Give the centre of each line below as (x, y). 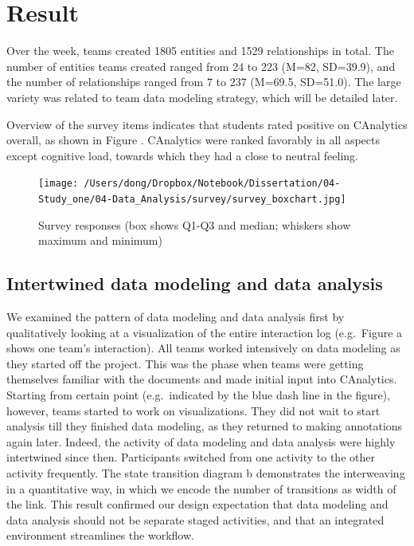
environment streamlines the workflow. (100, 535)
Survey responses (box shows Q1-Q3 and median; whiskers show (195, 224)
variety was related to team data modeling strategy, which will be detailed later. (202, 97)
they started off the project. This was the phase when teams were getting (185, 363)
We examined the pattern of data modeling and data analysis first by (176, 316)
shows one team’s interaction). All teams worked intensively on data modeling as (203, 348)
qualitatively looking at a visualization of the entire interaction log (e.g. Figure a (205, 332)
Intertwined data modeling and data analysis (195, 283)
